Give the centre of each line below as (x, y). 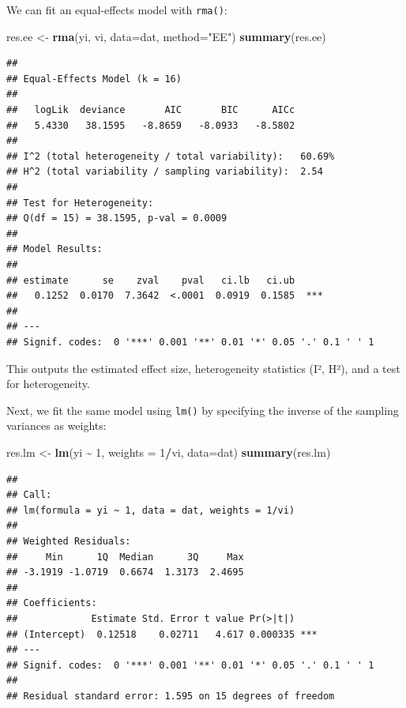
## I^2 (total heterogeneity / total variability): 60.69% (171, 156)
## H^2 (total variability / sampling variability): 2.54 (165, 172)
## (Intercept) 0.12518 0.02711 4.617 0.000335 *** (162, 634)
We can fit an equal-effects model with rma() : (117, 9)
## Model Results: (55, 249)
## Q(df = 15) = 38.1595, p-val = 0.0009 (117, 218)
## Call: (29, 495)
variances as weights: (56, 426)
